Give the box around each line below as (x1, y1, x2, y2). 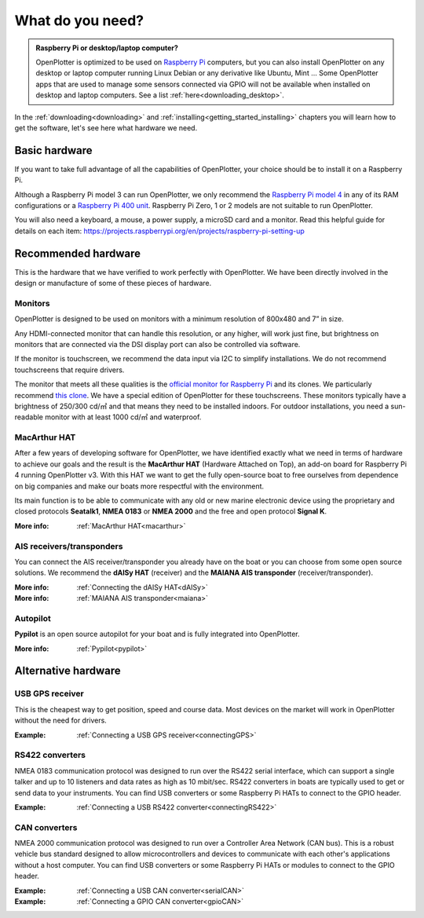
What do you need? (14, 12, 144, 29)
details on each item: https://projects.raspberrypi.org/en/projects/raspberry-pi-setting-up (14, 226, 305, 236)
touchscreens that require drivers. (14, 365, 125, 375)
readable (14, 412, 43, 422)
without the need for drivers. (14, 715, 108, 726)
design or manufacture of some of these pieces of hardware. (14, 279, 212, 288)
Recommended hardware (14, 247, 141, 260)
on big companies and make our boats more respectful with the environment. (14, 481, 265, 491)
